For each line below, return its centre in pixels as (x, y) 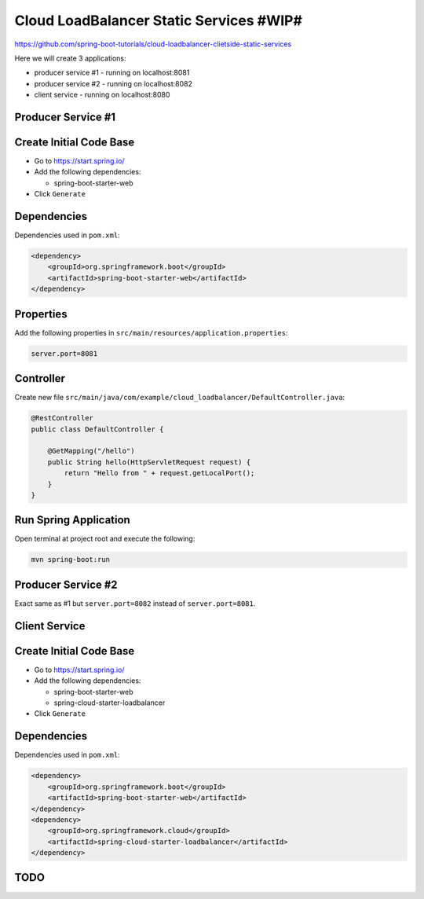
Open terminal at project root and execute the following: (105, 539)
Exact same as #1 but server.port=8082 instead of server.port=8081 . (135, 603)
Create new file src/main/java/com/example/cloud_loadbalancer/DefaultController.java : (180, 398)
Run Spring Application (73, 520)
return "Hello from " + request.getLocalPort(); (159, 473)
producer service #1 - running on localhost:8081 (112, 73)
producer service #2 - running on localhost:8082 (113, 83)
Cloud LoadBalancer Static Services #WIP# (158, 20)
